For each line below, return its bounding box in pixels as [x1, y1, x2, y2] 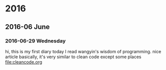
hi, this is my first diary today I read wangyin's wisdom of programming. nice [5, 48, 162, 54]
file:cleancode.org [5, 59, 43, 65]
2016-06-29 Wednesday [5, 37, 66, 44]
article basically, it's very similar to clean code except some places [5, 54, 142, 60]
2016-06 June [5, 23, 50, 31]
